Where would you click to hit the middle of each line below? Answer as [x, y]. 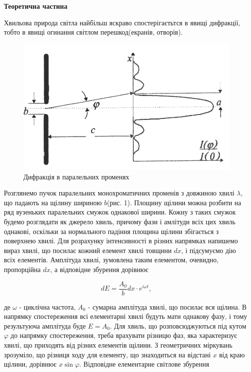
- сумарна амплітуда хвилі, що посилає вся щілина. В [167, 306]
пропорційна [22, 269]
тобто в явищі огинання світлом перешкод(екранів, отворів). [93, 32]
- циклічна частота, [47, 306]
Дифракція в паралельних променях [76, 176]
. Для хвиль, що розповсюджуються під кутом [178, 325]
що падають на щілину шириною [53, 202]
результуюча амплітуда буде [45, 325]
